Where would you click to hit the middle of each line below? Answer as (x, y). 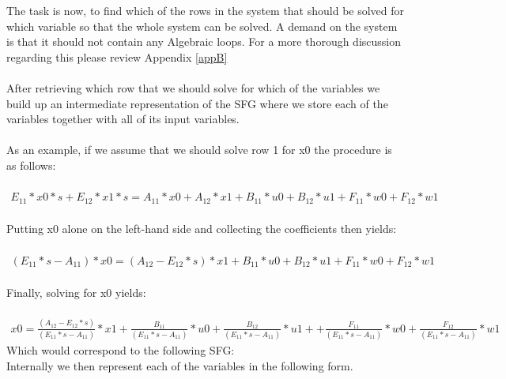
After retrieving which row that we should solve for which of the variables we (193, 87)
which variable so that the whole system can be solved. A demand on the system (202, 26)
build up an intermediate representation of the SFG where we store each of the (197, 103)
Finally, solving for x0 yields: (76, 293)
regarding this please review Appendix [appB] (117, 56)
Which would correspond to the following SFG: (121, 350)
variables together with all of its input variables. (123, 119)
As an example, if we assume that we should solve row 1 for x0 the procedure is (199, 150)
